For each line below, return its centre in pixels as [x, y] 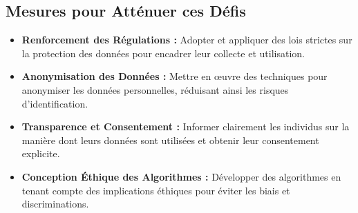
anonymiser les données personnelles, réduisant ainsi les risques [155, 89]
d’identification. [55, 103]
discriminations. [55, 204]
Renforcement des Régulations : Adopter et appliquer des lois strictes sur [187, 40]
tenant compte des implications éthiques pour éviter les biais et [156, 190]
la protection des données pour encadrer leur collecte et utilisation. [163, 53]
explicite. [41, 153]
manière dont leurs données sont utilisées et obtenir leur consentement [170, 140]
